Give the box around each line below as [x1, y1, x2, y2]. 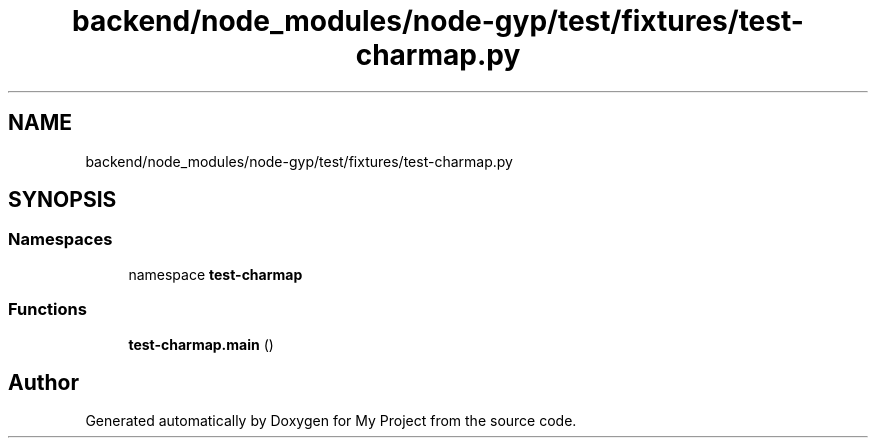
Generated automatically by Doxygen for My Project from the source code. [85, 412, 577, 430]
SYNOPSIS [8, 187, 117, 213]
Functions [8, 299, 87, 320]
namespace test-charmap [128, 265, 303, 283]
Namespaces [8, 229, 113, 250]
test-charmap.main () [128, 335, 274, 353]
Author [8, 369, 79, 395]
